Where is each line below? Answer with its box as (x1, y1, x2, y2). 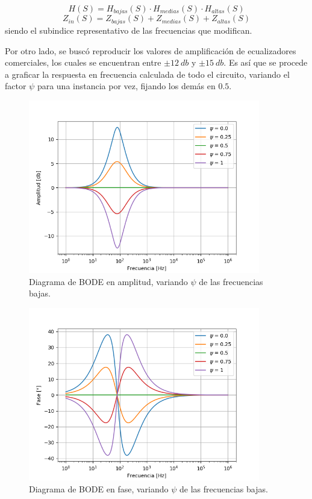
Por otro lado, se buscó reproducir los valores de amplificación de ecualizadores (5, 44, 296, 57)
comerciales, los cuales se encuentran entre (5, 56, 161, 69)
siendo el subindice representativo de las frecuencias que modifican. (5, 24, 252, 36)
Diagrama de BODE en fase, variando (29, 482, 169, 495)
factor (5, 80, 27, 92)
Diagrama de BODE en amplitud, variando (29, 275, 188, 287)
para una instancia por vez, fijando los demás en (37, 80, 216, 92)
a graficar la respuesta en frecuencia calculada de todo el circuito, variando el (5, 67, 290, 80)
